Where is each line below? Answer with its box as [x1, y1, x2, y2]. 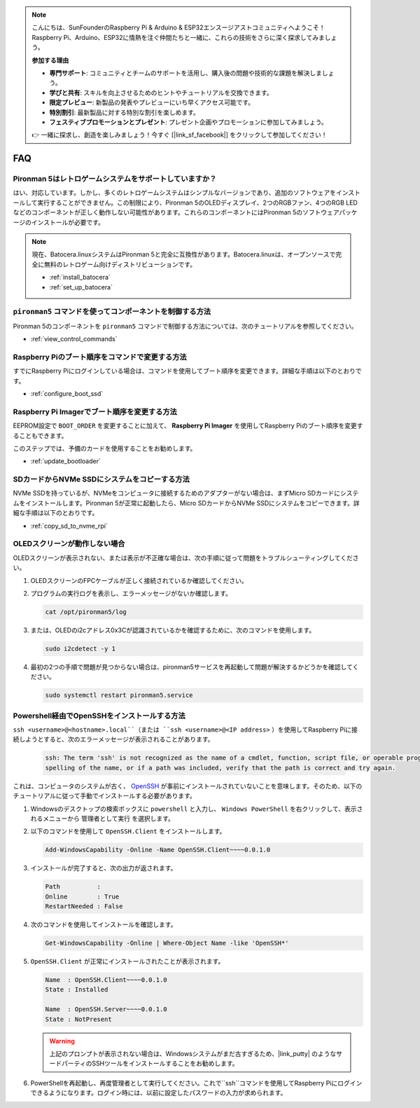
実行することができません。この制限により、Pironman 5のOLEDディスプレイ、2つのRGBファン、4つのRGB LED [37, 198, 358, 207]
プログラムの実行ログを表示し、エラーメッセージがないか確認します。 [30, 589, 232, 597]
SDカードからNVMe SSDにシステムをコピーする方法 [13, 474, 190, 484]
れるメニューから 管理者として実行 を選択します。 [30, 814, 175, 823]
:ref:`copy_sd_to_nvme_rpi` [30, 521, 108, 530]
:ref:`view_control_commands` [30, 335, 118, 343]
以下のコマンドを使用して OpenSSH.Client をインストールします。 [30, 827, 226, 835]
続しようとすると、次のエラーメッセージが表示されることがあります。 [13, 735, 214, 744]
